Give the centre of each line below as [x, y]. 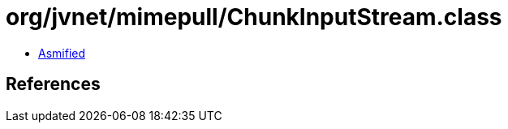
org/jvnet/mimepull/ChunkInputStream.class [254, 17]
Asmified [62, 53]
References [53, 84]
